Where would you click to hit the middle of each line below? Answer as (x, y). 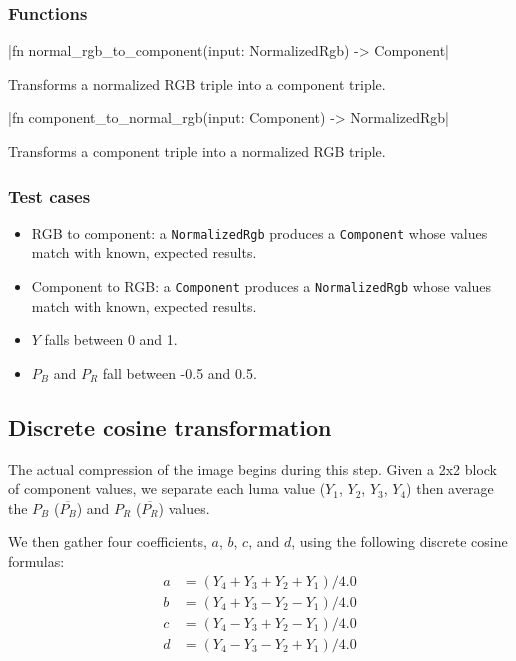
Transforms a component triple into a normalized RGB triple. (197, 151)
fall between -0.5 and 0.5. (179, 372)
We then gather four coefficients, (107, 541)
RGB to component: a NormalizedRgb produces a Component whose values (259, 232)
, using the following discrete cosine (399, 541)
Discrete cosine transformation (170, 426)
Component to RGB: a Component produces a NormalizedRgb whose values (261, 286)
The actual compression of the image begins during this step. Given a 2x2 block (252, 468)
